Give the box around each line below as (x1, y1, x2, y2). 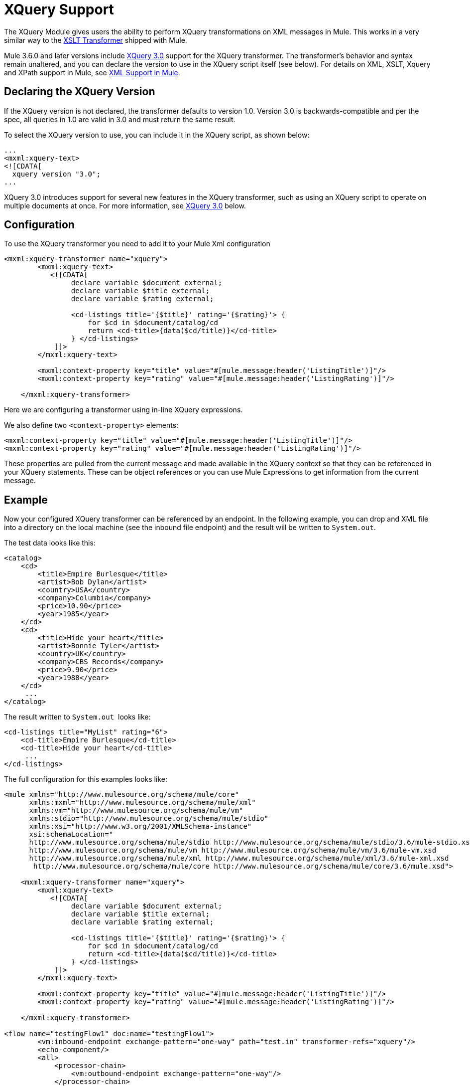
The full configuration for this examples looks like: (4, 775, 167, 784)
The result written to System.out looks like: (4, 713, 151, 722)
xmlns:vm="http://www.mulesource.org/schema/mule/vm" (29, 806, 243, 815)
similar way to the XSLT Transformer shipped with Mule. (4, 35, 187, 44)
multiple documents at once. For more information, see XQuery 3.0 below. (4, 201, 246, 210)
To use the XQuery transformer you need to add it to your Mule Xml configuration (4, 239, 270, 248)
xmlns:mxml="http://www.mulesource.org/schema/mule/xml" (29, 798, 256, 807)
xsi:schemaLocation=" (29, 830, 114, 839)
